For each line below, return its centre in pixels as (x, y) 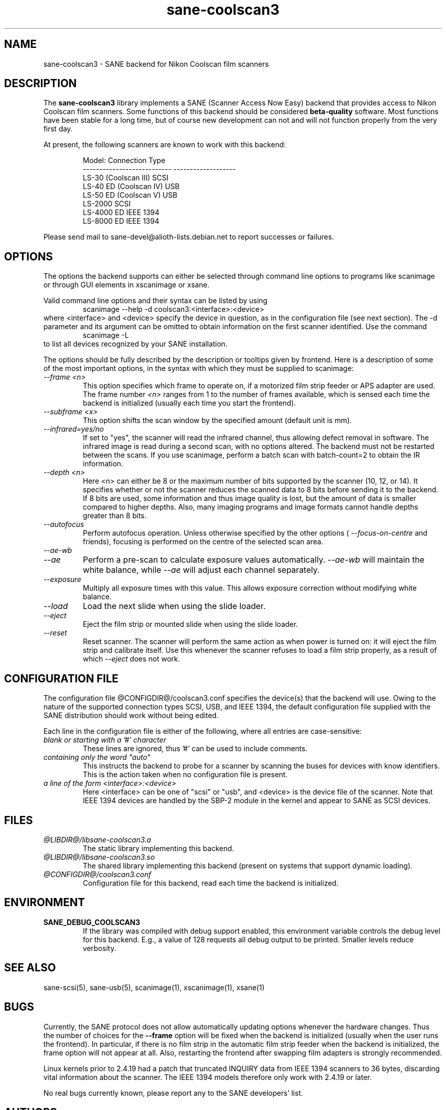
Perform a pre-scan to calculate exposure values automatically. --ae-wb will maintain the (254, 560)
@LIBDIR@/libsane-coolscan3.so (99, 857)
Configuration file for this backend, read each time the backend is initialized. (211, 883)
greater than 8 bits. (115, 516)
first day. (58, 129)
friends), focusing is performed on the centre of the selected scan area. (203, 542)
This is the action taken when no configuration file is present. (185, 775)
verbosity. (99, 948)
